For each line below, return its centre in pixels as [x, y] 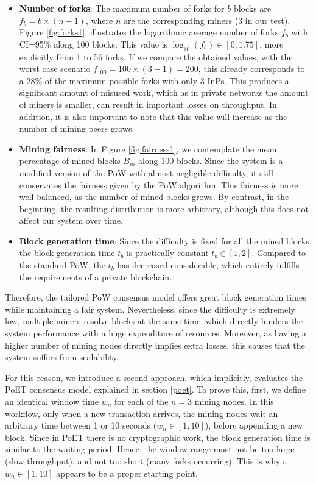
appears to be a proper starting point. [127, 473]
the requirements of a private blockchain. [96, 276]
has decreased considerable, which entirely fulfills [208, 265]
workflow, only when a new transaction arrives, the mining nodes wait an [142, 413]
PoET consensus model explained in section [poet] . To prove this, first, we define [156, 389]
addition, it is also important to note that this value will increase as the [153, 116]
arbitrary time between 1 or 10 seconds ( [81, 425]
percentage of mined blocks [70, 161]
